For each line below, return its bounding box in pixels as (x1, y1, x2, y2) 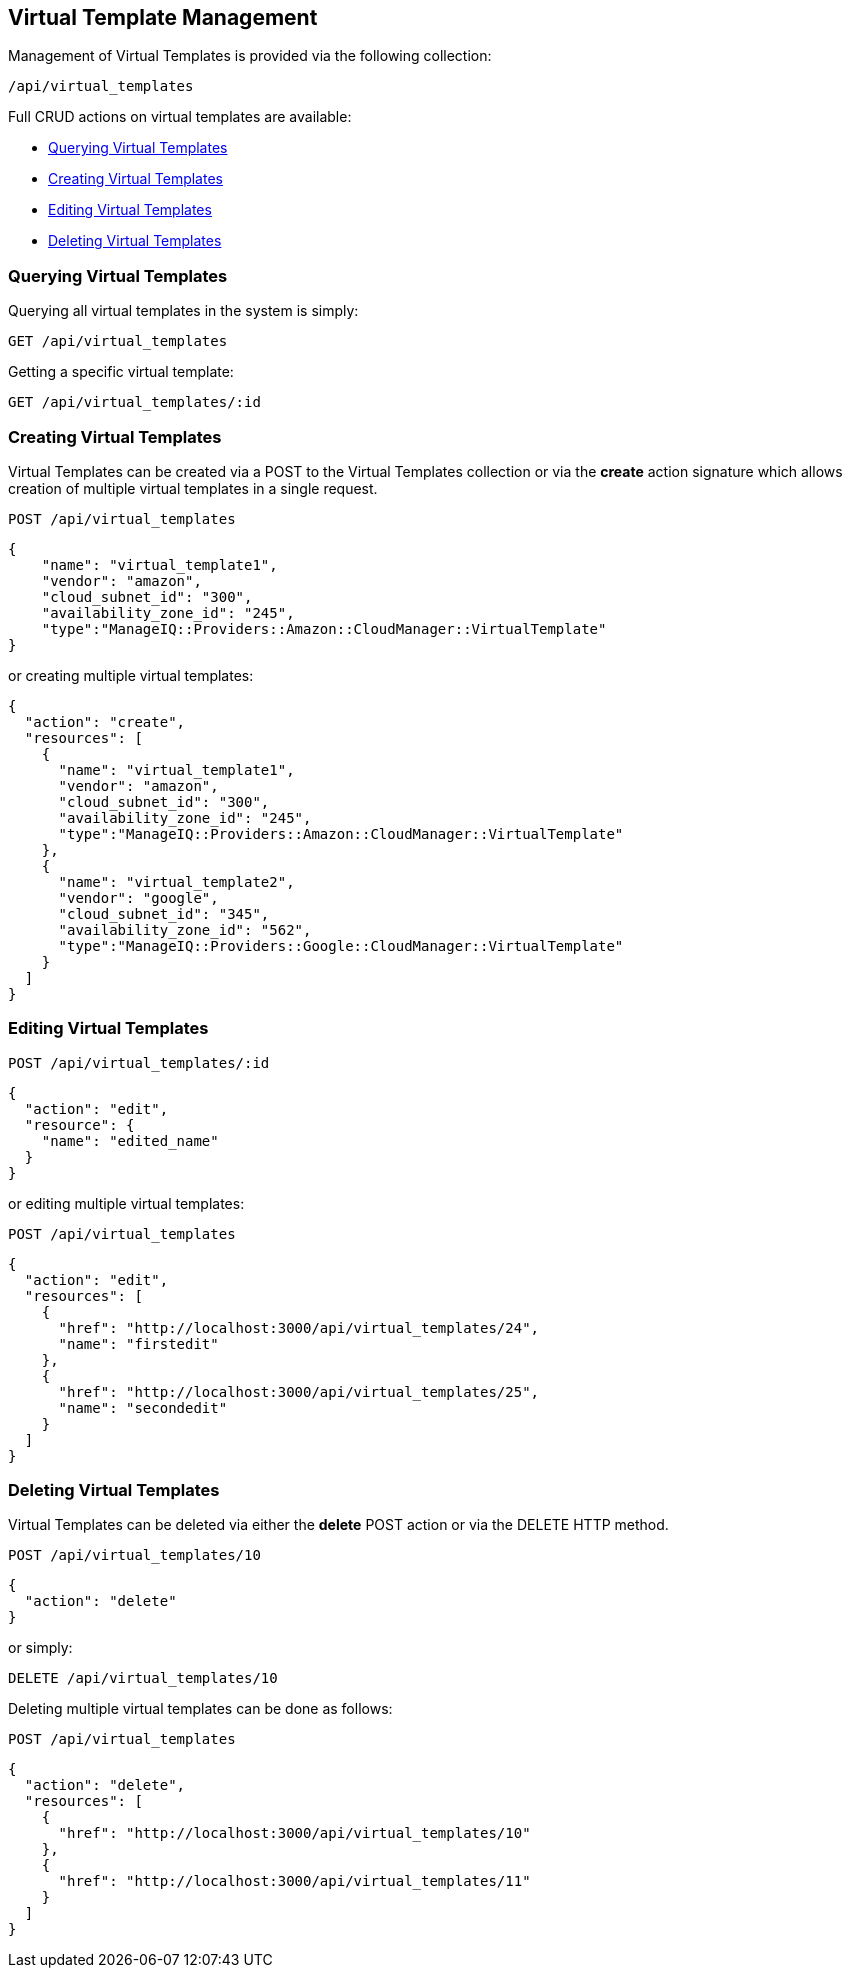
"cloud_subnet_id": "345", (58, 905, 270, 922)
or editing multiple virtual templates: (8, 1194, 245, 1212)
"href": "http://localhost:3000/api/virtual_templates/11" (58, 1873, 531, 1890)
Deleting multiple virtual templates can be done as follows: (8, 1700, 393, 1718)
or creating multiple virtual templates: (8, 666, 254, 684)
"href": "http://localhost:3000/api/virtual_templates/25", (58, 1383, 540, 1400)
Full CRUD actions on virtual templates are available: (8, 108, 352, 126)
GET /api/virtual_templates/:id (8, 394, 261, 411)
